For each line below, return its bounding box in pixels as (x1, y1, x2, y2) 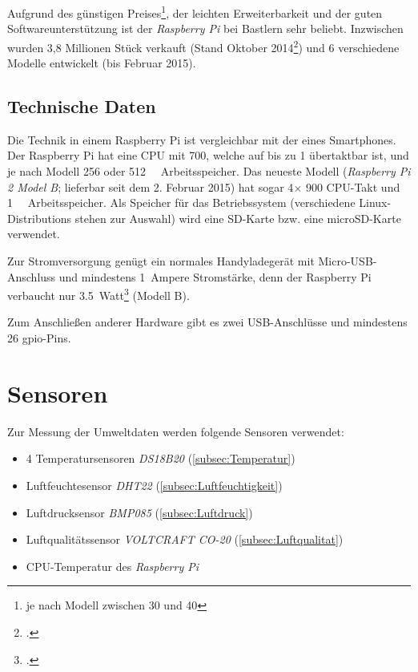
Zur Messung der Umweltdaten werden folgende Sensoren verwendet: (7, 423, 344, 439)
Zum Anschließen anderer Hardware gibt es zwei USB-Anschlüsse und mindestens (7, 314, 408, 330)
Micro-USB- (318, 253, 377, 269)
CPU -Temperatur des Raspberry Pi (26, 557, 199, 574)
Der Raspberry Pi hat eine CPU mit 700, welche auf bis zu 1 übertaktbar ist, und (7, 147, 409, 164)
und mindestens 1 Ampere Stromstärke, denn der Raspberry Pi (58, 268, 372, 285)
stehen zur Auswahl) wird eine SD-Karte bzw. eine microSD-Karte (74, 209, 401, 226)
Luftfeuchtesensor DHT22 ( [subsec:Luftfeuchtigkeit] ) (26, 476, 283, 493)
